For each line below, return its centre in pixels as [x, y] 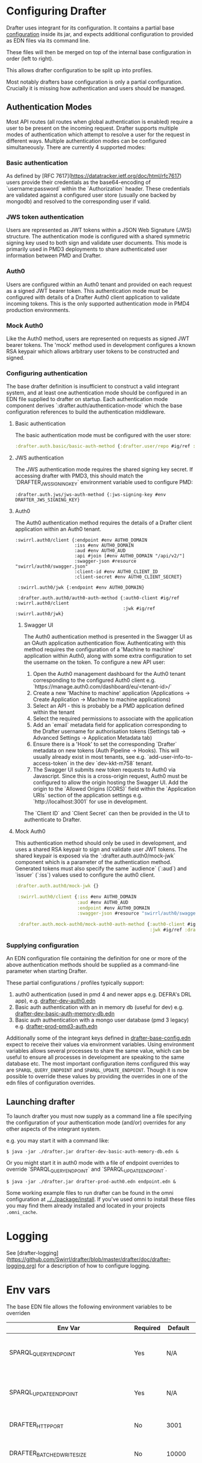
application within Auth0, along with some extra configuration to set [108, 655]
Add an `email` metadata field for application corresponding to [110, 725]
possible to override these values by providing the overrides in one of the [97, 1076]
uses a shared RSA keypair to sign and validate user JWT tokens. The [101, 849]
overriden [18, 1313]
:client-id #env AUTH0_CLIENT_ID [116, 572]
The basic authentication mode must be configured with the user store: [103, 435]
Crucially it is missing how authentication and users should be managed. [96, 88]
